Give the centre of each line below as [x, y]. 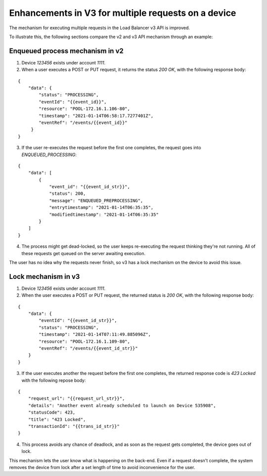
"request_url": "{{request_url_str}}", [76, 398]
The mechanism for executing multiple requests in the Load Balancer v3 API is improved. [100, 28]
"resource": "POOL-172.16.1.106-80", [85, 109]
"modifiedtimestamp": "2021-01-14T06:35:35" [104, 214]
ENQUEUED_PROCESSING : [49, 155]
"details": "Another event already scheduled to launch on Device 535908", [122, 405]
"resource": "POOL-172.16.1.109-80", [85, 341]
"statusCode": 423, [52, 413]
